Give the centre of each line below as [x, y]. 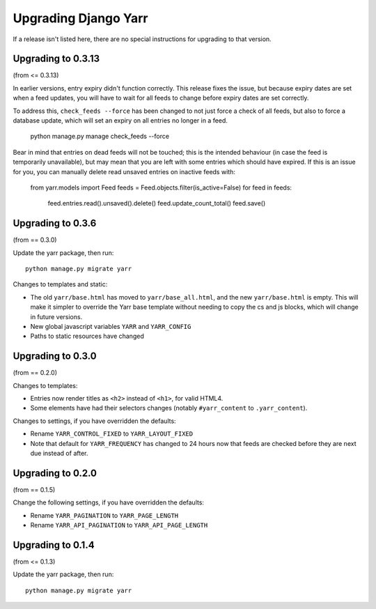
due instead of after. [59, 454]
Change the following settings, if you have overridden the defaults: [109, 502]
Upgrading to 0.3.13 [56, 59]
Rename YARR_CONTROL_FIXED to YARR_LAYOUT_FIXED [112, 434]
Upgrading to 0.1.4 [54, 545]
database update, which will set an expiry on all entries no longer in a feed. [120, 121]
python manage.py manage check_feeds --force [100, 137]
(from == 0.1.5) [34, 489]
